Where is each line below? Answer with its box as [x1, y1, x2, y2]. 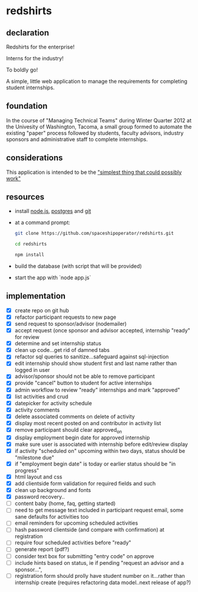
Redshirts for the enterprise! [6, 43, 75, 50]
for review [14, 334, 40, 341]
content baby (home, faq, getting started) [14, 500, 116, 507]
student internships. [6, 84, 55, 91]
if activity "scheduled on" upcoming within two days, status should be [14, 447, 186, 454]
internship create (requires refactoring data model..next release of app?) [14, 578, 191, 586]
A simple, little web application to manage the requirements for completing [6, 78, 188, 85]
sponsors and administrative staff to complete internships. [6, 135, 148, 143]
